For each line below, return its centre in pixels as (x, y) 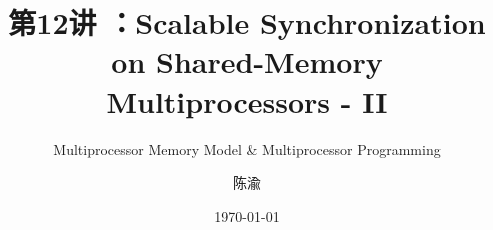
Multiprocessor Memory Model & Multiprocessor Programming (247, 148)
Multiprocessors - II (247, 100)
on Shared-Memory (247, 61)
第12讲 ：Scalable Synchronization (247, 22)
